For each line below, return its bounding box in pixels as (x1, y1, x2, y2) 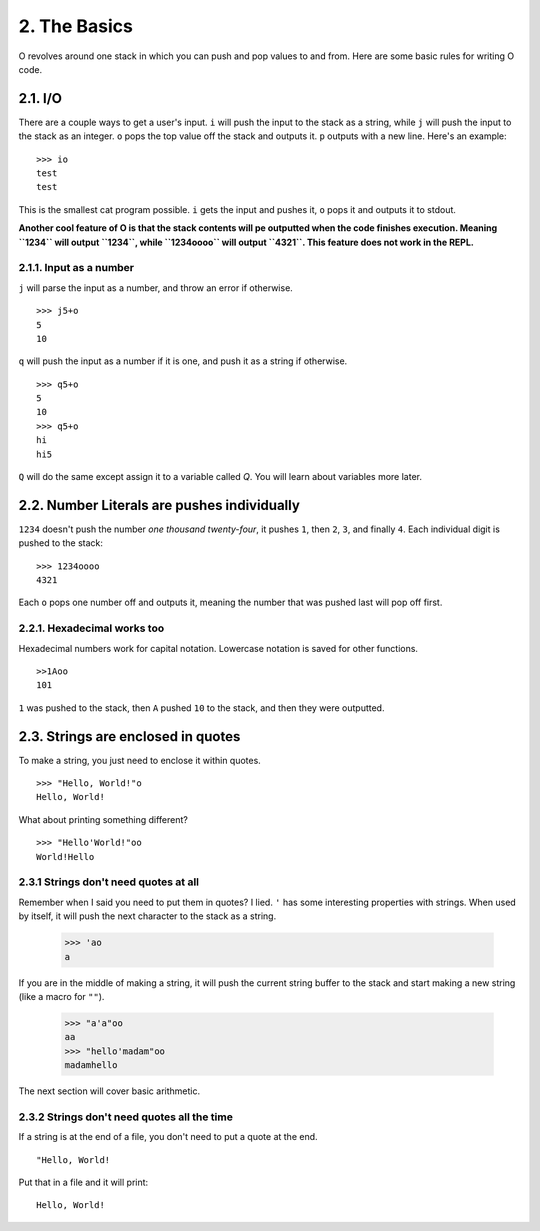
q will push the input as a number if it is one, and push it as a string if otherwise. (18, 355, 348, 367)
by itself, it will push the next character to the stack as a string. (18, 910, 277, 922)
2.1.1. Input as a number (18, 261, 135, 275)
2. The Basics (18, 15, 134, 37)
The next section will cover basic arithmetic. (18, 1085, 200, 1097)
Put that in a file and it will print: (18, 1176, 149, 1188)
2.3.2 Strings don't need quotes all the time (18, 1110, 234, 1124)
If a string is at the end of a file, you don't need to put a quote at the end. (18, 1131, 319, 1143)
